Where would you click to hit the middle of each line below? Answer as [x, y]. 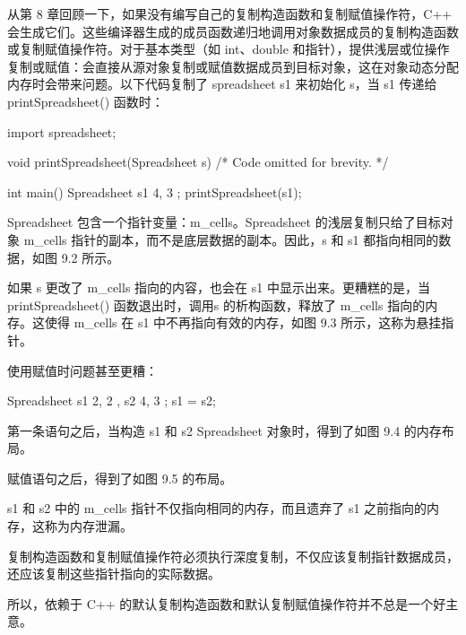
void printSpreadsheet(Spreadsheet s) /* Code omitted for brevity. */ [198, 162]
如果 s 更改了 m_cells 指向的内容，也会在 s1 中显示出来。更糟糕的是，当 [219, 287]
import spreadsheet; [62, 131]
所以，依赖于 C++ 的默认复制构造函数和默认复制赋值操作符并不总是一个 [220, 603]
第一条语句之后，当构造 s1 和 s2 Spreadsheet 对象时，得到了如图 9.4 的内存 [224, 430]
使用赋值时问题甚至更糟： [82, 370]
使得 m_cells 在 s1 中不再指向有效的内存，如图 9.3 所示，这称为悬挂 [243, 322]
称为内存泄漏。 [88, 526]
